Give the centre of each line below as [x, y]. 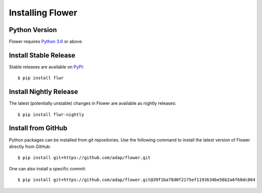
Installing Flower [43, 13]
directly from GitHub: [30, 146]
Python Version [33, 30]
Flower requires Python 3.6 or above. [46, 42]
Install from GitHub [38, 128]
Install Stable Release [42, 55]
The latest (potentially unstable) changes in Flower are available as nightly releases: [93, 103]
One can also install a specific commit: [48, 169]
